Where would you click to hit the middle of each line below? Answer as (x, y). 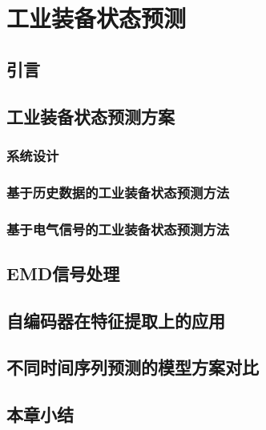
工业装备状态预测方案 (91, 116)
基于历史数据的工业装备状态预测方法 (118, 192)
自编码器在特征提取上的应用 (116, 320)
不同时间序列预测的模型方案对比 (133, 367)
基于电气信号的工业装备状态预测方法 (118, 229)
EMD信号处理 (63, 273)
